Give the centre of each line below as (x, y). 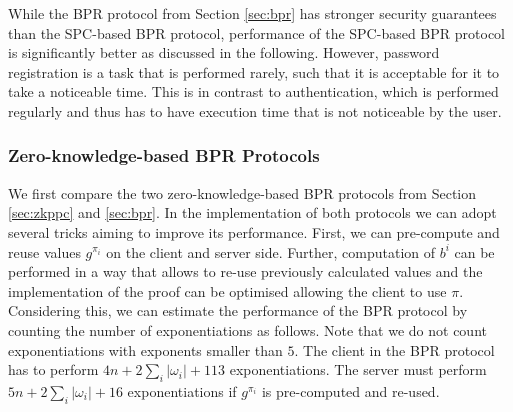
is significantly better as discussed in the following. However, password (224, 52)
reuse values (44, 251)
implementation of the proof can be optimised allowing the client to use (227, 290)
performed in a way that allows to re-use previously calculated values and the (245, 271)
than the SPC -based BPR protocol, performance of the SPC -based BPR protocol (256, 32)
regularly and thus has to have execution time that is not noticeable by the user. (255, 110)
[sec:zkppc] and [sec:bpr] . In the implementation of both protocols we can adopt (252, 212)
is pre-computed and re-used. (350, 390)
